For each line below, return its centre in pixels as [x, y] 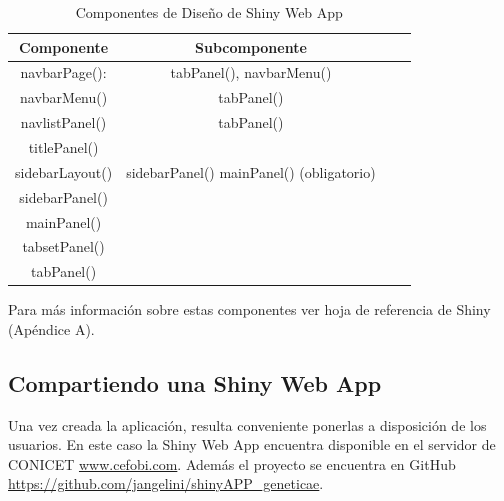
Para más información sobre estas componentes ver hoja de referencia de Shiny [249, 309]
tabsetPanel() [63, 246]
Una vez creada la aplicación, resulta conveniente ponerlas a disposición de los [247, 424]
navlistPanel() [63, 122]
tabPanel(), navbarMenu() [251, 72]
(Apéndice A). [51, 328]
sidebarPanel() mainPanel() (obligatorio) [251, 171]
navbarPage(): [63, 72]
